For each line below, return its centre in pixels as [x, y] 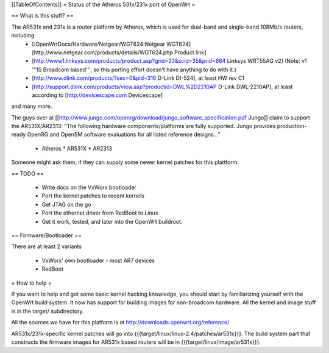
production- [292, 126]
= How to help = [31, 283]
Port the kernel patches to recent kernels [93, 196]
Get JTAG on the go [66, 204]
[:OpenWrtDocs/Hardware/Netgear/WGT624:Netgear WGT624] [111, 44]
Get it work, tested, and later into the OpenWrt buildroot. [112, 221]
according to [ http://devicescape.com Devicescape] [97, 95]
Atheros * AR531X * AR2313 [77, 148]
